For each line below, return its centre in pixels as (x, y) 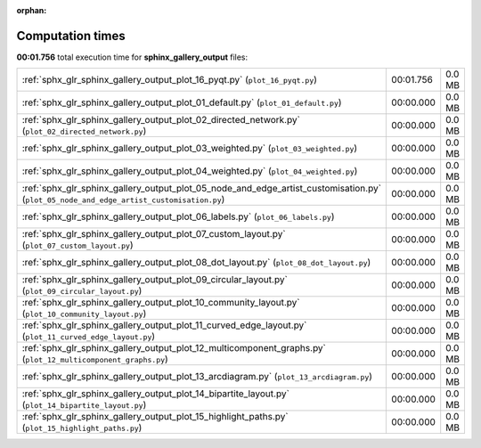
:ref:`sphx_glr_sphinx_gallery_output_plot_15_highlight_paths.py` (155, 417)
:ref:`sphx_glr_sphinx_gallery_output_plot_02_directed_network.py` (161, 120)
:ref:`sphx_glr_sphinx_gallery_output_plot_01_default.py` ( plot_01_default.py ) (182, 102)
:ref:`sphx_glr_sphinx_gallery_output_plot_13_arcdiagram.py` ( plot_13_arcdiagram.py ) (197, 377)
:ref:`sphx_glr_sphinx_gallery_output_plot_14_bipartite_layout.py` (155, 394)
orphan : (32, 10)
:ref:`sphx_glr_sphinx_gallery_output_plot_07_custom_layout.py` (154, 234)
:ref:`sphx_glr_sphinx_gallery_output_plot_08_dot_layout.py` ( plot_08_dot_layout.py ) (196, 263)
